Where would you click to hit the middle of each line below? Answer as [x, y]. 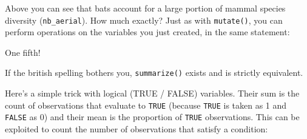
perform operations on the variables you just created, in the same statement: [147, 32]
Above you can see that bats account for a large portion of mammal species [145, 8]
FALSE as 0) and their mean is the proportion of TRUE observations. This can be [152, 117]
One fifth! [23, 52]
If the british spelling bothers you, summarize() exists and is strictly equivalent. [154, 73]
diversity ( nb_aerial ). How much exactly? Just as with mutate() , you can [144, 20]
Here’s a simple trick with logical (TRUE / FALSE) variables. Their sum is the [152, 93]
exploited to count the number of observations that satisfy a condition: [137, 129]
